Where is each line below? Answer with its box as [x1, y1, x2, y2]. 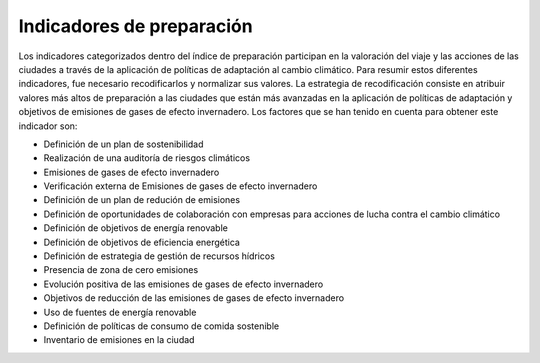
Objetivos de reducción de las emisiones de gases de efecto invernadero [43, 292, 345, 304]
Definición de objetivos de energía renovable [43, 222, 229, 234]
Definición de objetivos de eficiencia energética [43, 236, 240, 248]
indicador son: [18, 120, 78, 132]
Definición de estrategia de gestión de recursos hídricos [43, 250, 275, 262]
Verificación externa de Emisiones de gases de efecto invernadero [43, 180, 318, 192]
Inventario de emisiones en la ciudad [43, 334, 195, 346]
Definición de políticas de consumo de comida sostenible [43, 320, 280, 332]
